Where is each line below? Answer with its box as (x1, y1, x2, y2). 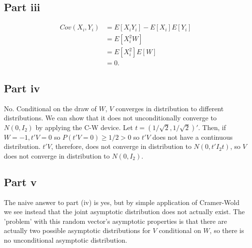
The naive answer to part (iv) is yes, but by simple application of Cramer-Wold (4, 197, 239, 207)
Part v (4, 174, 37, 189)
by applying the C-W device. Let (35, 122, 133, 132)
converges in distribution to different (116, 103, 224, 113)
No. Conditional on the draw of (4, 103, 97, 113)
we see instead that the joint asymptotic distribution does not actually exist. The (4, 206, 245, 217)
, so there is (209, 225, 244, 235)
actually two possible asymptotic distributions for (4, 225, 151, 235)
